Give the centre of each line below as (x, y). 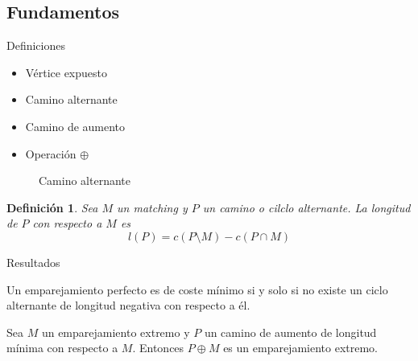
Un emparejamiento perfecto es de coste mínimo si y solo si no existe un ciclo (197, 289)
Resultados (33, 262)
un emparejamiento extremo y (116, 332)
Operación (51, 153)
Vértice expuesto (66, 72)
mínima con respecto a (62, 348)
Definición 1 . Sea (52, 207)
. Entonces (158, 348)
